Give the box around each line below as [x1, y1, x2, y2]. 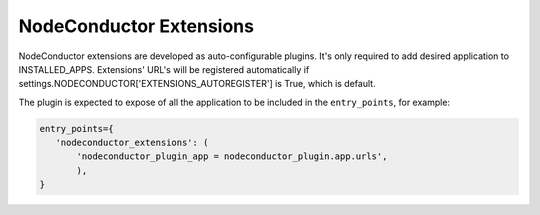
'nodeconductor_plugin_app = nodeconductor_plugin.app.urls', [76, 151, 388, 162]
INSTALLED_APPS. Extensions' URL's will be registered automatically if [18, 63, 310, 75]
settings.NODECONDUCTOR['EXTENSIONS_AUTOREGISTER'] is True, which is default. [18, 78, 376, 90]
